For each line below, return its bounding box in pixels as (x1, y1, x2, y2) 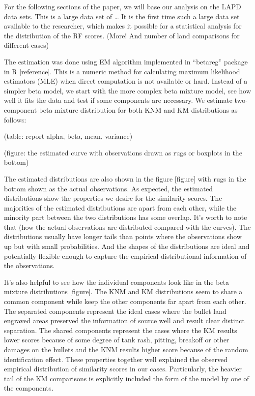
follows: (4, 114, 27, 124)
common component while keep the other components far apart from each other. (4, 296, 246, 306)
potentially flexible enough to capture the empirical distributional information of (4, 250, 247, 261)
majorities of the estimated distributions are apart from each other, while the (4, 202, 237, 213)
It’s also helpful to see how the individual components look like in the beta (4, 276, 229, 287)
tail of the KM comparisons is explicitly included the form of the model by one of (4, 373, 249, 383)
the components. (4, 383, 54, 393)
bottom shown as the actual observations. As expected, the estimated (4, 183, 213, 193)
